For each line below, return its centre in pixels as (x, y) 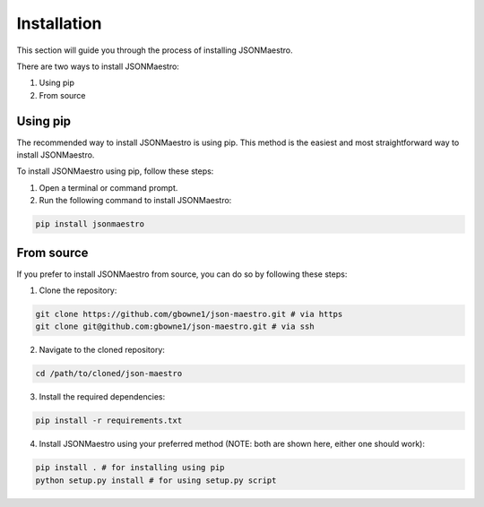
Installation (59, 23)
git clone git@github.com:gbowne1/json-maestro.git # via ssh (175, 327)
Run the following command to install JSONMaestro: (135, 201)
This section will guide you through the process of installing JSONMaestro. (155, 50)
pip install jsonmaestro (90, 224)
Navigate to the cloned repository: (102, 350)
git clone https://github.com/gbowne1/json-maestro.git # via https (189, 314)
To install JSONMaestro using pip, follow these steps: (115, 171)
